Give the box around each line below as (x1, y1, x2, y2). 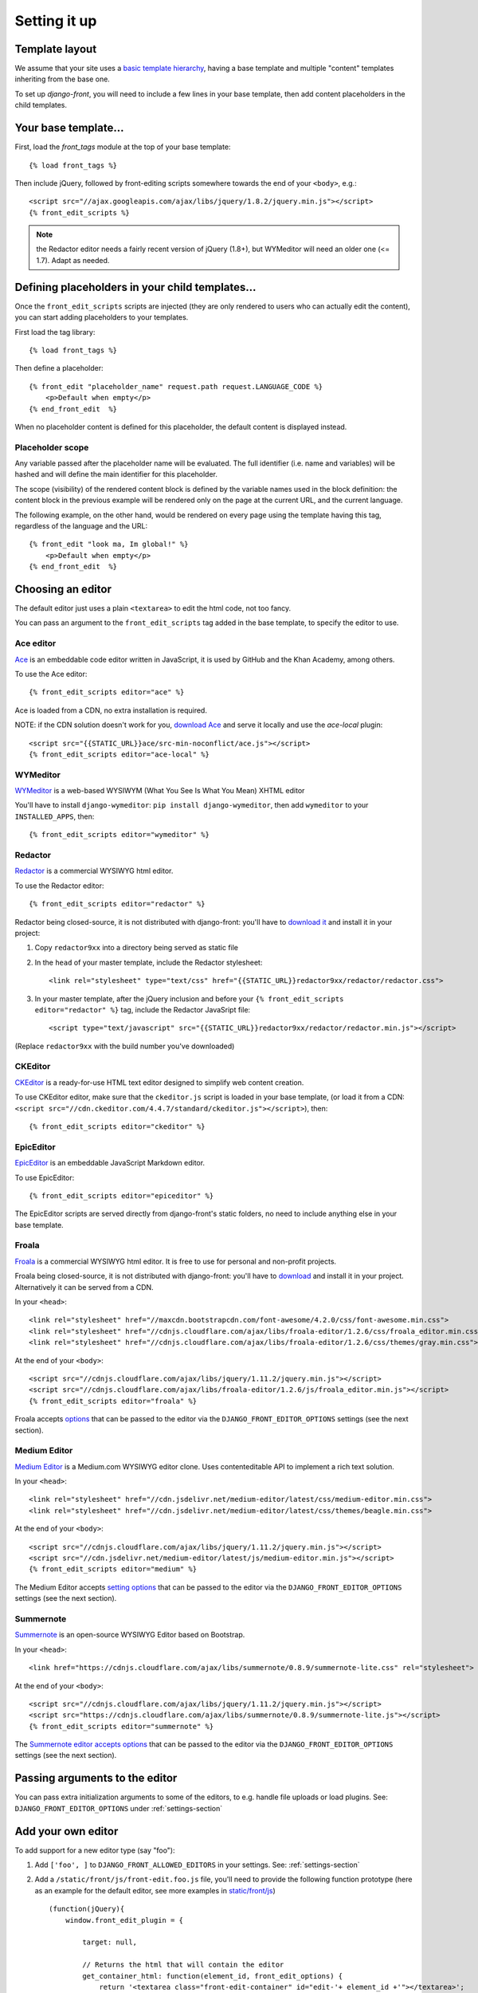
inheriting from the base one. (14, 74, 111, 84)
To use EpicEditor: (14, 1173, 75, 1182)
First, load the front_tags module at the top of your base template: (14, 142, 231, 151)
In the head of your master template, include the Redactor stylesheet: (34, 957, 263, 967)
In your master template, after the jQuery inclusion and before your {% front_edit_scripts (34, 993, 344, 1004)
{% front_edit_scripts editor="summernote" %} (29, 1722, 214, 1731)
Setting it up (14, 12, 97, 29)
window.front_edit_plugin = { (65, 1916, 183, 1924)
